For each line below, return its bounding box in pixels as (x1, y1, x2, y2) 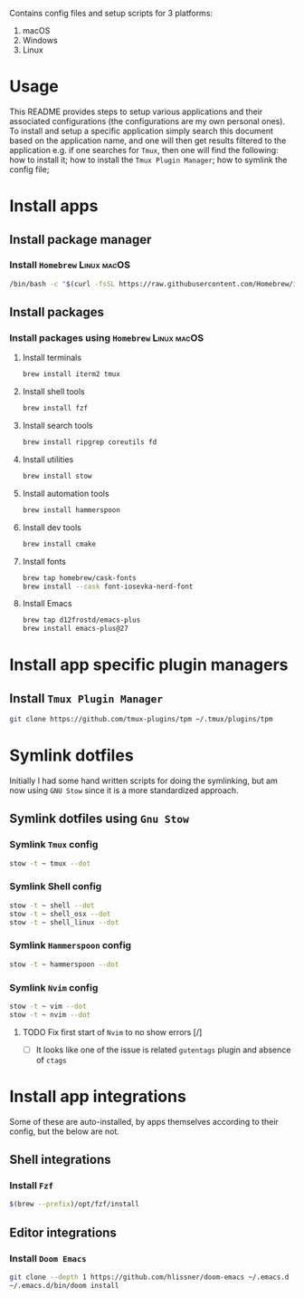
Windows (22, 35, 58, 45)
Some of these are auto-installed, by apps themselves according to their (9, 1116, 279, 1127)
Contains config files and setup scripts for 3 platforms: (9, 8, 214, 18)
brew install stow (22, 471, 92, 480)
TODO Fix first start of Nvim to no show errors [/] (22, 1026, 203, 1037)
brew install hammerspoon (22, 505, 120, 515)
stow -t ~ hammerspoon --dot (9, 960, 119, 969)
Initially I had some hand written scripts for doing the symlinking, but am (9, 775, 278, 786)
